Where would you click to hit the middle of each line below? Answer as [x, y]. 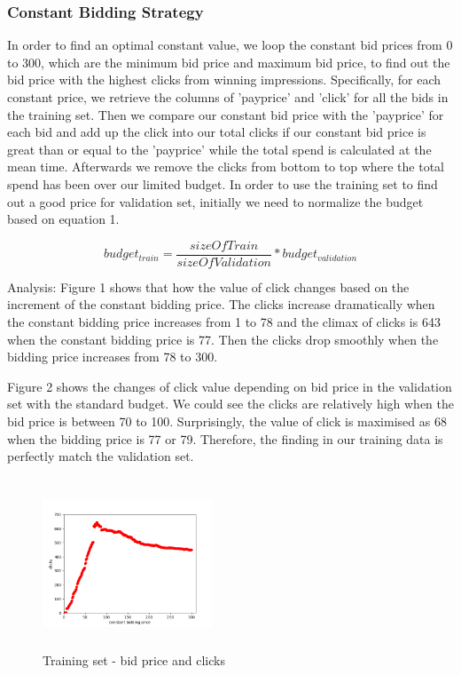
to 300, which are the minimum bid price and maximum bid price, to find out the [229, 62]
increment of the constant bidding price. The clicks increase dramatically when [221, 304]
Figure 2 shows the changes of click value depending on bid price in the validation [230, 386]
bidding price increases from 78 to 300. [113, 357]
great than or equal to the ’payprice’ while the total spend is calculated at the [219, 149]
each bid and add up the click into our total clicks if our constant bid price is [217, 132]
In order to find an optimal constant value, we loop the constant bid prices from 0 [230, 45]
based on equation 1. [63, 219]
